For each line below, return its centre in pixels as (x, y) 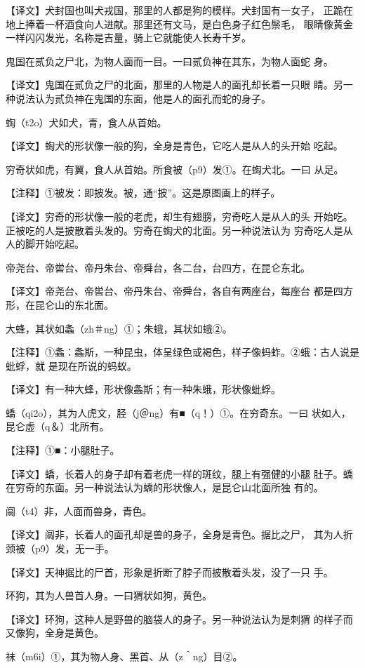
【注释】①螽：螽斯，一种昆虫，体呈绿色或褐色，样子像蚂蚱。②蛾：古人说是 (182, 352)
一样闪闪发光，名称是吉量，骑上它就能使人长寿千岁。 (128, 38)
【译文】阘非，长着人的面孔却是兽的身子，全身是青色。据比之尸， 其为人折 (179, 534)
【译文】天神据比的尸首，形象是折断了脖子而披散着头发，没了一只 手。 (170, 572)
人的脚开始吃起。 (45, 244)
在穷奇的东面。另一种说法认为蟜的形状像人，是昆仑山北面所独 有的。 (165, 487)
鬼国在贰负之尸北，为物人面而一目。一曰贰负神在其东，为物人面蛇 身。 (170, 61)
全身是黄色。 (74, 633)
